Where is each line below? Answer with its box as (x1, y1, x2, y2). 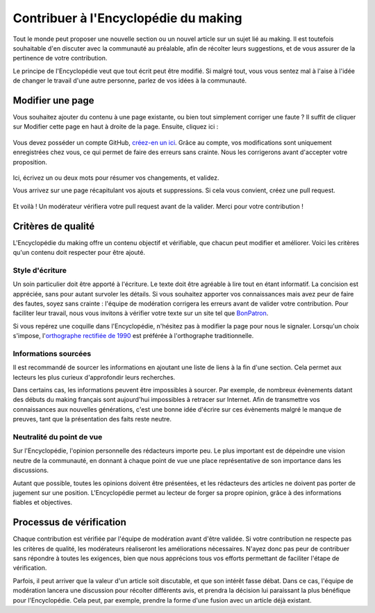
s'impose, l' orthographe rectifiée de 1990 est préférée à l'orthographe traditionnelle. (12, 332, 254, 340)
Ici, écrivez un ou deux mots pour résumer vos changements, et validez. (12, 174, 219, 182)
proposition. (12, 158, 48, 166)
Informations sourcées (12, 349, 92, 358)
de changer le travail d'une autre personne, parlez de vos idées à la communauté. (12, 76, 247, 85)
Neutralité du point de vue (12, 433, 103, 442)
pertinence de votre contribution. (12, 54, 108, 62)
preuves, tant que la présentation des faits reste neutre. (12, 415, 172, 423)
